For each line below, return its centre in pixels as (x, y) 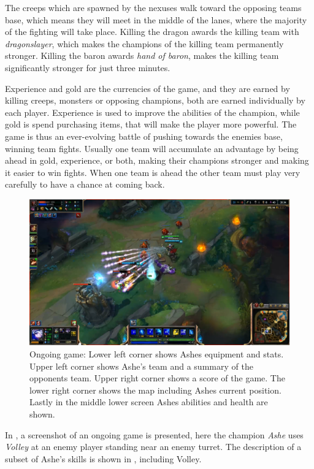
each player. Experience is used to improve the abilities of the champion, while (152, 112)
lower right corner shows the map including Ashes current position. (155, 390)
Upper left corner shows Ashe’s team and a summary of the (141, 366)
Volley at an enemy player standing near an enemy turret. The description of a (153, 447)
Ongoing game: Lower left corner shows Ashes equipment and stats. (157, 354)
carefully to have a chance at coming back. (85, 184)
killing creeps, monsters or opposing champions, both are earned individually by (155, 100)
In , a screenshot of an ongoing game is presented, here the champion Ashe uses (154, 434)
